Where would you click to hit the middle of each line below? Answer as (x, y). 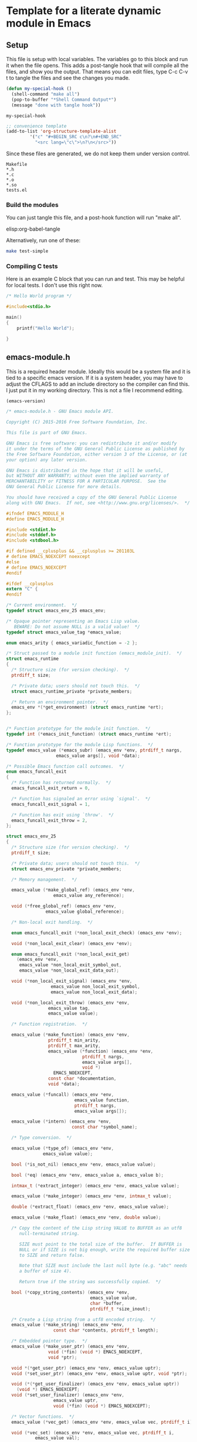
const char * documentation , (82, 1079)
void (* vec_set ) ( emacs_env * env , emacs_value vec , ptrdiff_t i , (93, 1433)
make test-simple (27, 251)
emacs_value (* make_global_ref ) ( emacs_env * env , (73, 890)
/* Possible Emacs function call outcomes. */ (65, 766)
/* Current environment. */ (42, 605)
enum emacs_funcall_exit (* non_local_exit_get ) (71, 954)
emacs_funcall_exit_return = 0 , (51, 788)
